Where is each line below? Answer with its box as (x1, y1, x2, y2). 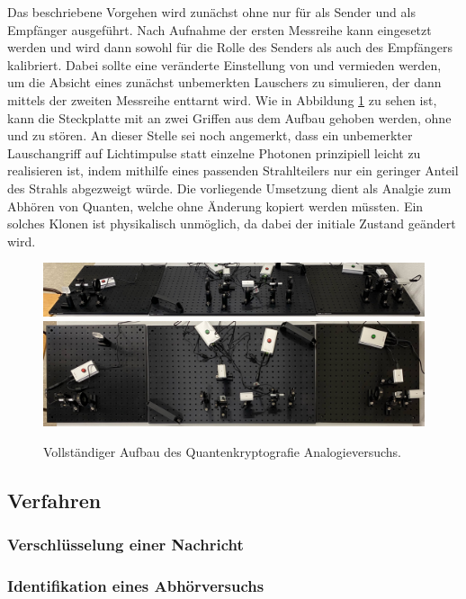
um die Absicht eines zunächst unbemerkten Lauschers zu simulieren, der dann (7, 73, 442, 92)
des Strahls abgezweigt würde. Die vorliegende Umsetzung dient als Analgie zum (7, 178, 452, 197)
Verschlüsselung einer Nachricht (7, 533, 244, 556)
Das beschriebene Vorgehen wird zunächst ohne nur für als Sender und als (7, 3, 416, 21)
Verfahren (7, 486, 102, 514)
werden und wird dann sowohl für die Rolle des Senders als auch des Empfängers (7, 38, 453, 57)
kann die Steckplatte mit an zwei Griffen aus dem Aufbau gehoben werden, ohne (7, 108, 452, 127)
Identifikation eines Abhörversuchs (7, 574, 264, 596)
